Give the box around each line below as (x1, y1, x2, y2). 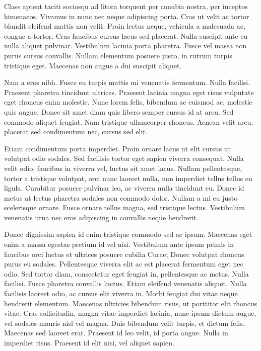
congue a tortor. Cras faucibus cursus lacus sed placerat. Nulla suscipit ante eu (4, 30, 248, 41)
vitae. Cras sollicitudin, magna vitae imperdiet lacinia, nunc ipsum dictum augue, (4, 308, 256, 318)
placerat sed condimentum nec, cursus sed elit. (4, 126, 148, 137)
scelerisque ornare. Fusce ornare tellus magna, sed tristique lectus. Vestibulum (4, 202, 245, 213)
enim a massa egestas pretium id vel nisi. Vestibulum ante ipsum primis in (4, 239, 234, 249)
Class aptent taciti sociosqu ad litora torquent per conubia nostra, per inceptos (4, 1, 248, 11)
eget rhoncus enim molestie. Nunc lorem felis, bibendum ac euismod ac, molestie (4, 97, 252, 107)
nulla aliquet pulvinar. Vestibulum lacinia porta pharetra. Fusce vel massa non (4, 40, 247, 51)
